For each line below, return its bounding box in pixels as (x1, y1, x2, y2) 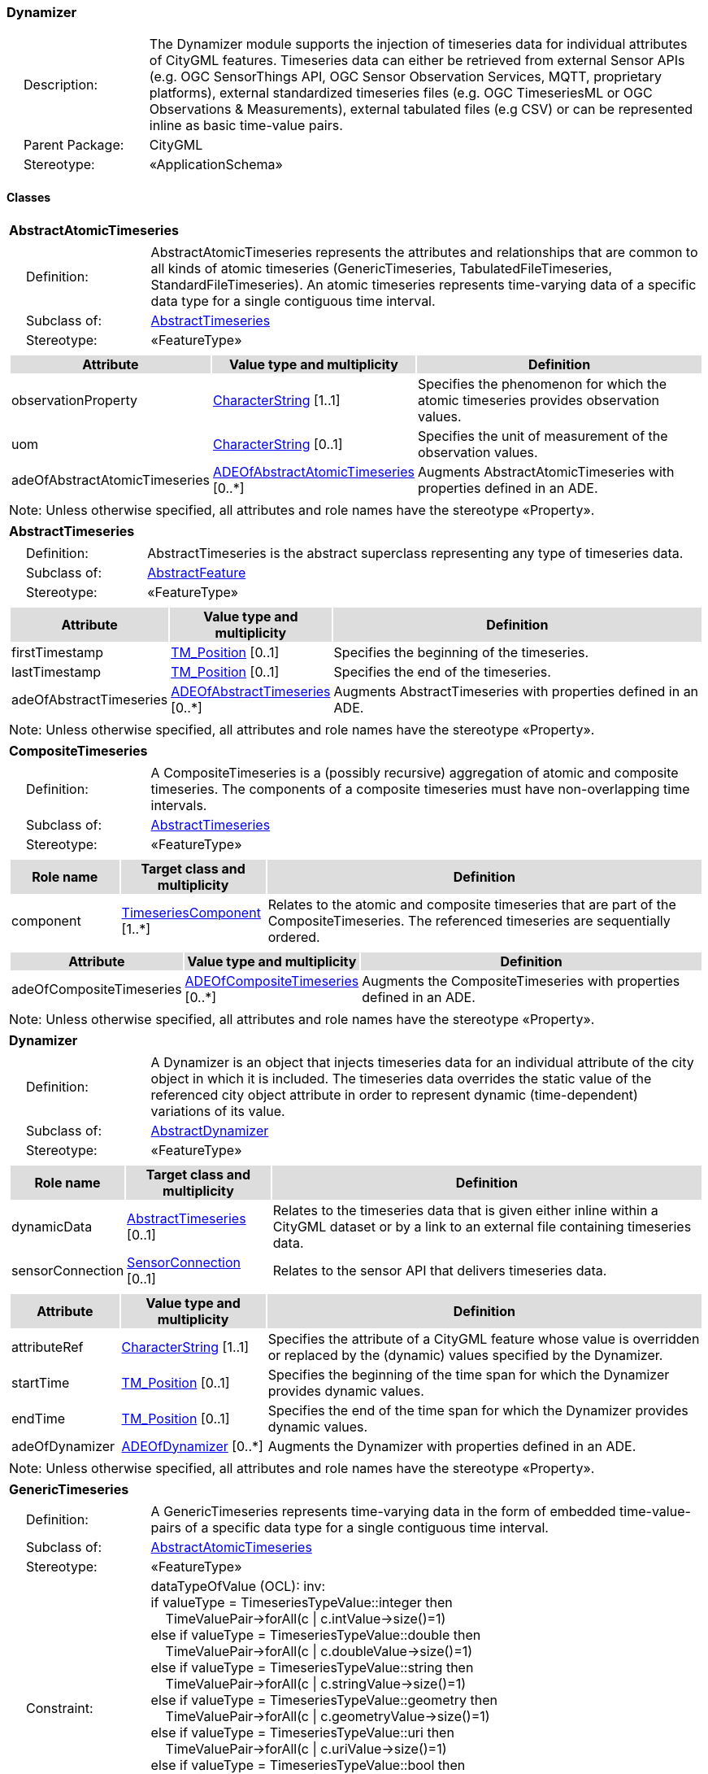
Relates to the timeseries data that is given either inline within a (272, 1201, 658, 1218)
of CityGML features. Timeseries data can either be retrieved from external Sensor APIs (149, 52, 685, 69)
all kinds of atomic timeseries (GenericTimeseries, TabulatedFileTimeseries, (150, 259, 613, 277)
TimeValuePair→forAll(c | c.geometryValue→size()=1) (165, 1707, 490, 1724)
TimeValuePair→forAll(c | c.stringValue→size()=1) (165, 1675, 467, 1692)
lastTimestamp (11, 663, 102, 680)
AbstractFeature (147, 564, 246, 581)
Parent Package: (24, 137, 124, 154)
